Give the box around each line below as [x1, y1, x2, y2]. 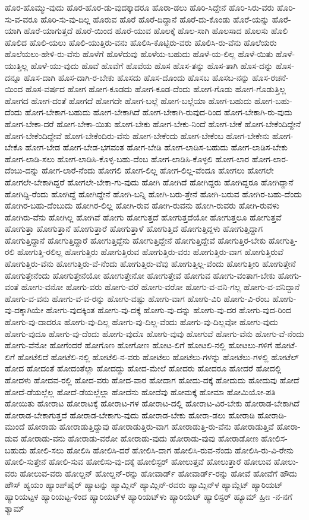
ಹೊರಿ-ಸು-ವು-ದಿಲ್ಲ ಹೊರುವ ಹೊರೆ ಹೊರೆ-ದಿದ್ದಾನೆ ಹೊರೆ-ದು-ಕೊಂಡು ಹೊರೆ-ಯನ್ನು [40, 12, 270, 25]
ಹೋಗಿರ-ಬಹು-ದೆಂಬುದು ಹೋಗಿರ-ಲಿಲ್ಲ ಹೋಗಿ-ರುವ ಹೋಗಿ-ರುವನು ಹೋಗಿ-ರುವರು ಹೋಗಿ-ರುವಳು [5, 199, 280, 212]
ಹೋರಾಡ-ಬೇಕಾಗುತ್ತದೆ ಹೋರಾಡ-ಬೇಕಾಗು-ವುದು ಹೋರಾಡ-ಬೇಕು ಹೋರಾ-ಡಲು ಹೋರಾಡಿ [5, 408, 255, 421]
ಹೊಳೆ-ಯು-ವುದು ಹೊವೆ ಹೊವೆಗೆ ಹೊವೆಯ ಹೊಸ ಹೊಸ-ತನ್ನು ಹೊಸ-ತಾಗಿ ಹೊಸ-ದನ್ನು [30, 59, 273, 71]
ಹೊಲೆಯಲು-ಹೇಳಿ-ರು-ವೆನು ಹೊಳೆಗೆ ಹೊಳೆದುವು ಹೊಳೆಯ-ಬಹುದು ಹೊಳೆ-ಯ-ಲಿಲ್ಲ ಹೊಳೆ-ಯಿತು [5, 48, 273, 60]
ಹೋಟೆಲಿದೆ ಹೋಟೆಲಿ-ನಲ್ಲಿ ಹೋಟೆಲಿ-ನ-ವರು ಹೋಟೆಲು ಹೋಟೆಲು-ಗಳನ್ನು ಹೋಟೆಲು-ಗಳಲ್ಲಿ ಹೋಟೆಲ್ [17, 350, 299, 363]
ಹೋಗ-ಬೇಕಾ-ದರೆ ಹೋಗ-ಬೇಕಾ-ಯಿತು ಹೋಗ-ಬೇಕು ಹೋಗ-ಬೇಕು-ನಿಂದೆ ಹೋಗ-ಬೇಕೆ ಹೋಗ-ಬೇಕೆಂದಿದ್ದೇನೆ [5, 117, 301, 130]
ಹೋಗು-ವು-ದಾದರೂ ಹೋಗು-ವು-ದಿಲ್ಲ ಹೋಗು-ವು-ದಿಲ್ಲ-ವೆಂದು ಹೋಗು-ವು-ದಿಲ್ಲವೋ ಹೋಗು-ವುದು [5, 316, 278, 328]
